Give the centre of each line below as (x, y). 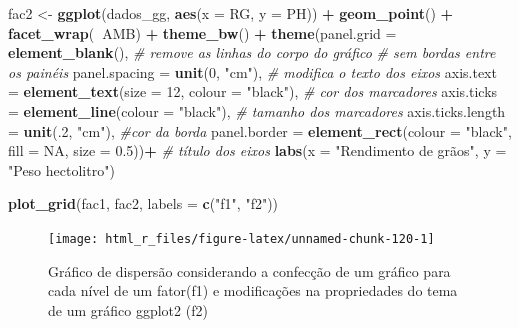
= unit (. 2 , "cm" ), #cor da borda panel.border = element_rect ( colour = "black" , (260, 130)
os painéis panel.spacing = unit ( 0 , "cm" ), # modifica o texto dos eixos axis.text (252, 71)
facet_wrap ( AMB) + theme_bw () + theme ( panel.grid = (202, 32)
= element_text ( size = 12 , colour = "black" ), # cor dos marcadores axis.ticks (253, 91)
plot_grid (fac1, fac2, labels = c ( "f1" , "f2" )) (143, 203)
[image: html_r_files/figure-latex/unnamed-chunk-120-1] (241, 238)
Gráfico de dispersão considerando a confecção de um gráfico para (249, 270)
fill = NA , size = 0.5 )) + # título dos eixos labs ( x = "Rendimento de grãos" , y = (257, 150)
